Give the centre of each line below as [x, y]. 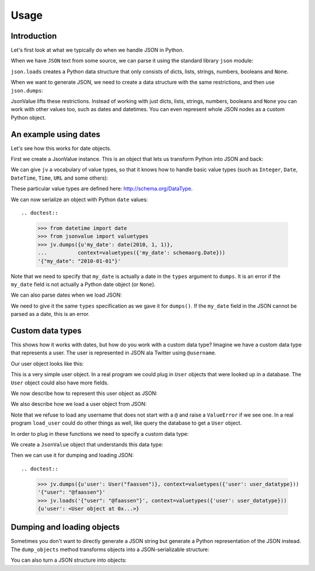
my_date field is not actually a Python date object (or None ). [83, 284]
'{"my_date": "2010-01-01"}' [79, 261]
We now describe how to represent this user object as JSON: [84, 393]
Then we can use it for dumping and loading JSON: [72, 455]
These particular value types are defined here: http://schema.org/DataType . [102, 189]
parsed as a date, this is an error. [50, 314]
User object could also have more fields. [60, 383]
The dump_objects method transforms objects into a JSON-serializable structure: [110, 549]
